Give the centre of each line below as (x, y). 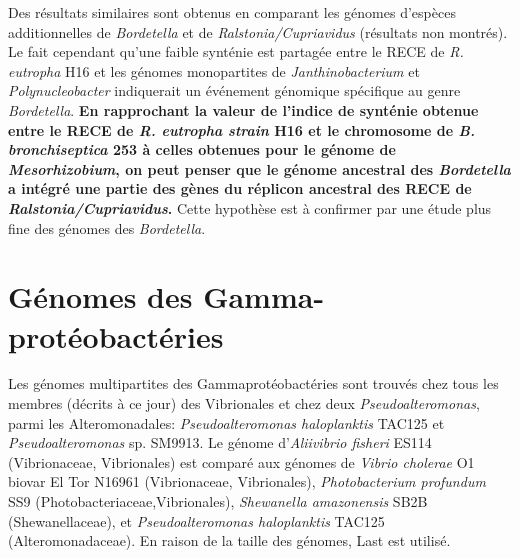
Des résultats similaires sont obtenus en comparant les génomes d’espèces (232, 12)
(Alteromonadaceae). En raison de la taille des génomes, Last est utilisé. (229, 540)
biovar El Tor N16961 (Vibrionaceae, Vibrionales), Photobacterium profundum (247, 481)
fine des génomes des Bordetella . (107, 227)
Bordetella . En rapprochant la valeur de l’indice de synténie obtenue (243, 109)
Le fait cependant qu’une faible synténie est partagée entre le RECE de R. (236, 51)
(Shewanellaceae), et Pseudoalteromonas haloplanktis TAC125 (196, 520)
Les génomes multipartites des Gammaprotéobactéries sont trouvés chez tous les (253, 383)
